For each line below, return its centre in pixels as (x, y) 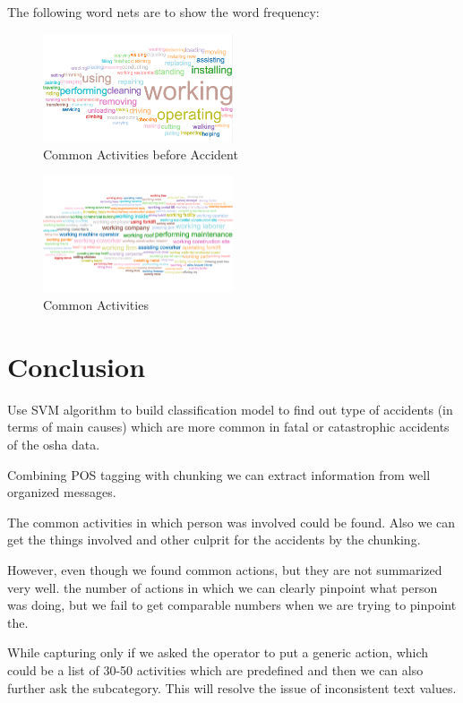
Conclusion (77, 366)
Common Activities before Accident (141, 154)
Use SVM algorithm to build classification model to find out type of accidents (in (230, 409)
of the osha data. (54, 444)
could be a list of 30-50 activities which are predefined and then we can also (215, 669)
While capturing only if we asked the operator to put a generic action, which (218, 652)
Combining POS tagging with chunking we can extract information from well (219, 474)
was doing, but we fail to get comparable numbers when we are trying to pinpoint (232, 605)
